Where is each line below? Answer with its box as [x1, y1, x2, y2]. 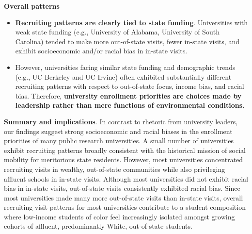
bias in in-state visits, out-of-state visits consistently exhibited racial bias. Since [4, 183, 240, 193]
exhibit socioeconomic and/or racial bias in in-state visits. [15, 46, 188, 56]
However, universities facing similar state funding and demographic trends [15, 62, 236, 72]
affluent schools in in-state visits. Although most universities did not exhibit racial [4, 173, 248, 184]
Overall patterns [4, 1, 60, 11]
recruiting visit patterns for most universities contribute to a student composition [4, 202, 246, 212]
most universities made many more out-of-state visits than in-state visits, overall [4, 192, 243, 202]
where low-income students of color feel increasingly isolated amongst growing [4, 211, 235, 221]
